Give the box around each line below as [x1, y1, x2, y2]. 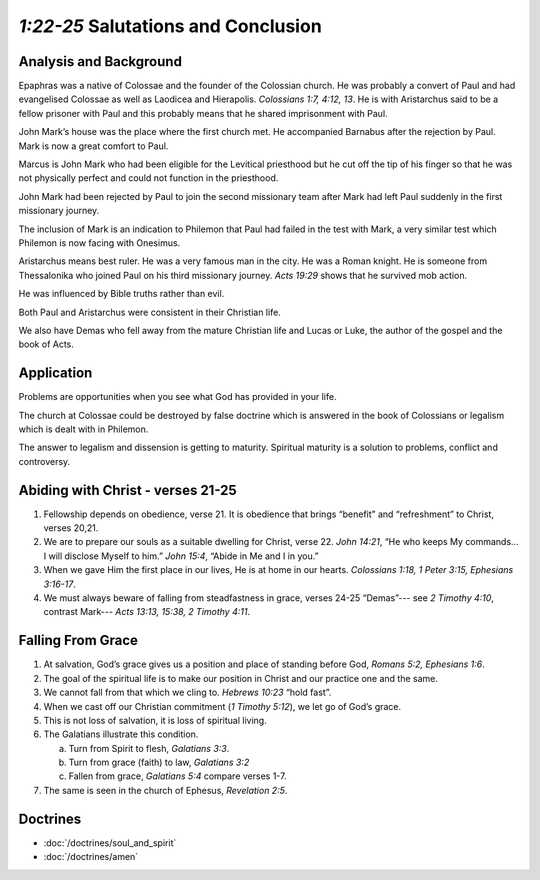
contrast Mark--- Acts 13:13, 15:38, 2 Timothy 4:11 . [43, 606, 250, 618]
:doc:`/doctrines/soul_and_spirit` [43, 836, 177, 849]
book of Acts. [18, 338, 75, 350]
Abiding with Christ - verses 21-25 [18, 481, 237, 499]
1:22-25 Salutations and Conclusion [18, 15, 322, 37]
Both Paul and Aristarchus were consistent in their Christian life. [18, 306, 282, 318]
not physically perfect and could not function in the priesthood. [18, 172, 279, 184]
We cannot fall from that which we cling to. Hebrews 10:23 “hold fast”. [43, 686, 332, 699]
